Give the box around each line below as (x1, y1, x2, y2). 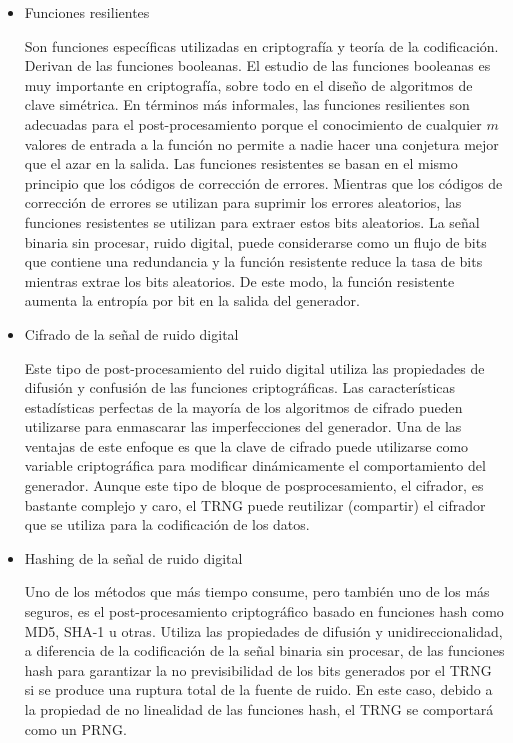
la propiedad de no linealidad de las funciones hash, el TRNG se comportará (24, 699, 494, 719)
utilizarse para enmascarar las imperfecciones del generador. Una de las (24, 416, 462, 437)
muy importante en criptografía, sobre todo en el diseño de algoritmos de (24, 74, 473, 95)
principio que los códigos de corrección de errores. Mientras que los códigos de (24, 172, 503, 193)
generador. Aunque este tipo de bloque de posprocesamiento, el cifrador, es (24, 475, 484, 496)
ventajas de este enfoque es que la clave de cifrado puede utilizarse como (24, 435, 469, 456)
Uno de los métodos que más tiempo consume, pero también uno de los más (24, 581, 490, 602)
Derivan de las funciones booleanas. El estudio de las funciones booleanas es (24, 55, 491, 76)
